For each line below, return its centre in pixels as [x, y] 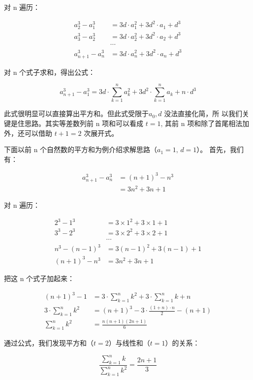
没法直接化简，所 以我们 [203, 113]
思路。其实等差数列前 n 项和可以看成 [84, 123]
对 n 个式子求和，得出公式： [50, 72]
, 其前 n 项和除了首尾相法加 [205, 123]
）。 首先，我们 [220, 149]
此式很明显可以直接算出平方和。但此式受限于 [76, 113]
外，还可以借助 [28, 133]
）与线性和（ [129, 343]
